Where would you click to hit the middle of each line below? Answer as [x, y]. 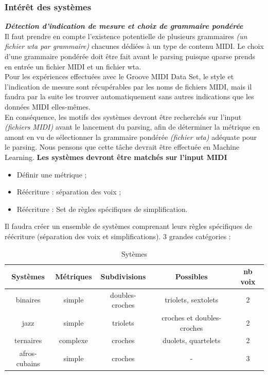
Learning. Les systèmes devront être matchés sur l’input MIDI [116, 157]
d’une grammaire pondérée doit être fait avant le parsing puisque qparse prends [130, 56]
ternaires [28, 340]
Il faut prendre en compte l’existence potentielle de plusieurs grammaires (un [126, 36]
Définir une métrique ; [52, 174]
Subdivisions [123, 276]
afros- [28, 353]
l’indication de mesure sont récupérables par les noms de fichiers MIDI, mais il [128, 86]
